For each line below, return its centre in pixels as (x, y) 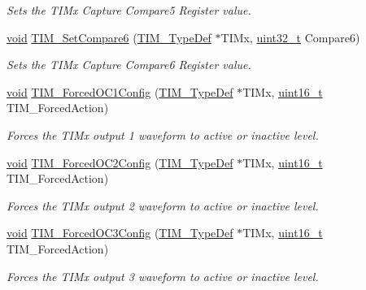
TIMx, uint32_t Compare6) (290, 37)
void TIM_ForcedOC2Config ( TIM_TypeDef (120, 162)
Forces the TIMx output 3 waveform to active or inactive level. (163, 276)
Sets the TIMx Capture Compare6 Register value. (129, 65)
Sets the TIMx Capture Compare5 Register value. (129, 10)
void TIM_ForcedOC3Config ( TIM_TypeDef (120, 233)
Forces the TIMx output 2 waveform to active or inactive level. (163, 205)
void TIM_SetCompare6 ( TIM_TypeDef (109, 37)
